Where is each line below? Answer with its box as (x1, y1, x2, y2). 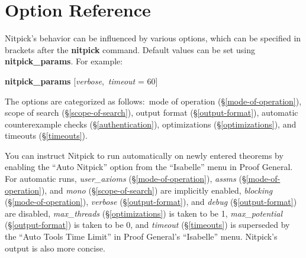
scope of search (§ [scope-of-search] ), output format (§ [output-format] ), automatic (5, 106, 298, 119)
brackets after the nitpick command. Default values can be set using (5, 43, 255, 55)
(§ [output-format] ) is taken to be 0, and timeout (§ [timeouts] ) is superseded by (5, 218, 290, 231)
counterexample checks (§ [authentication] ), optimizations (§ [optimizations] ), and (5, 117, 297, 130)
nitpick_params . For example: (5, 55, 123, 67)
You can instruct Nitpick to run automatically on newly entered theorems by (5, 149, 284, 161)
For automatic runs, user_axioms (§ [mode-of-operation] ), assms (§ (5, 172, 246, 185)
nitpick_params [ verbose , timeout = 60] (5, 74, 158, 87)
